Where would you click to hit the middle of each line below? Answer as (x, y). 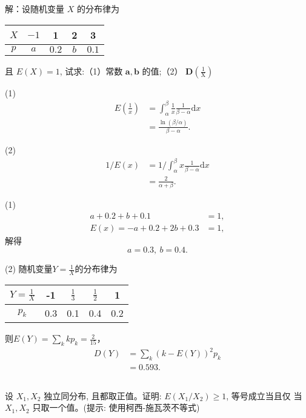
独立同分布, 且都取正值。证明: (103, 395)
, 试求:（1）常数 (91, 71)
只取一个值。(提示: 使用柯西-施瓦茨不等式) (116, 407)
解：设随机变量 (35, 8)
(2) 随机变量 (29, 269)
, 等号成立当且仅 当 (264, 395)
